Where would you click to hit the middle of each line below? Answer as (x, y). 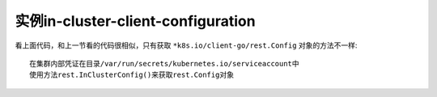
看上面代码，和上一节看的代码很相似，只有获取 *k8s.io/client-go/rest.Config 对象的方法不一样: (186, 45)
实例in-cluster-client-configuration (135, 21)
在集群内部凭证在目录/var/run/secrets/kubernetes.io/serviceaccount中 (164, 63)
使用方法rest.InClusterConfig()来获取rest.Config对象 (132, 75)
